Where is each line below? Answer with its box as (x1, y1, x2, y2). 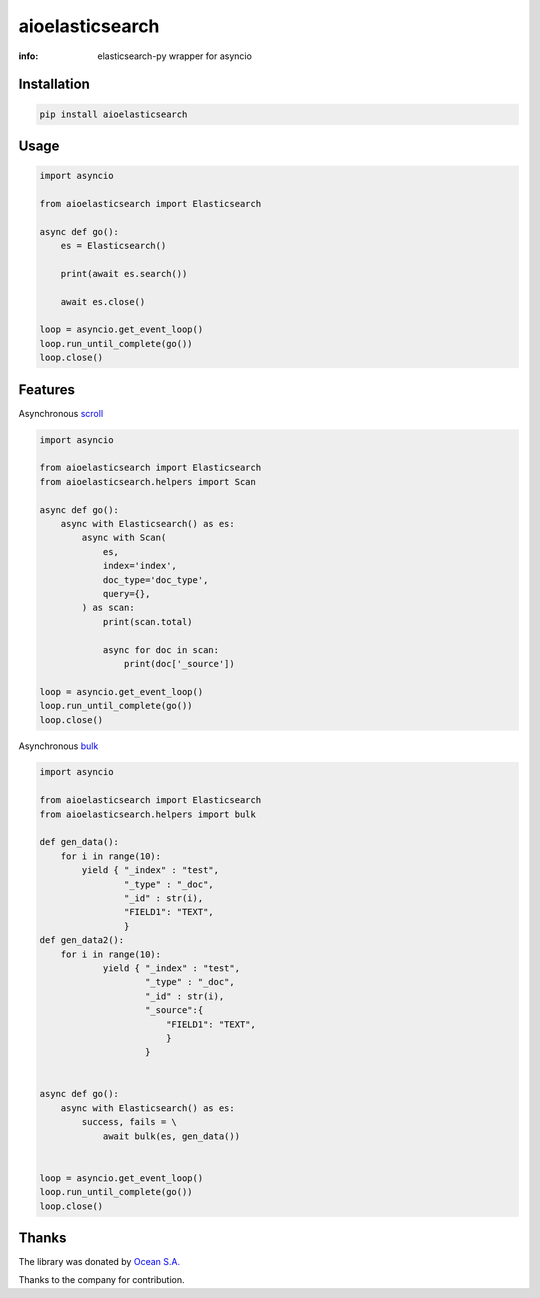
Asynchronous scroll (18, 407, 104, 419)
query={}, (102, 588, 151, 599)
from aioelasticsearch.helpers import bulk (39, 808, 257, 820)
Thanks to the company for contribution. (18, 1274, 185, 1286)
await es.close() (60, 296, 146, 307)
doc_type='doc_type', (102, 574, 209, 585)
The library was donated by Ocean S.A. (18, 1256, 180, 1268)
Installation (18, 76, 90, 93)
